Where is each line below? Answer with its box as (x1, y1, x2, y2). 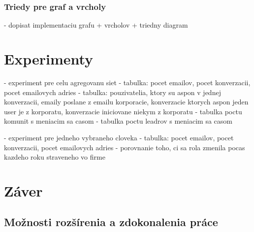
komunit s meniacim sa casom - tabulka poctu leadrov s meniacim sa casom (4, 116, 232, 126)
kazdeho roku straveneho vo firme (4, 152, 105, 162)
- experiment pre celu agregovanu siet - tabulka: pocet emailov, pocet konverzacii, (4, 77, 251, 87)
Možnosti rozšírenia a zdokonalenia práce (4, 214, 218, 230)
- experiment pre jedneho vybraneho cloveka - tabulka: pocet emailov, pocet (4, 132, 234, 142)
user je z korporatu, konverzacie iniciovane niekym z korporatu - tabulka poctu (4, 106, 242, 116)
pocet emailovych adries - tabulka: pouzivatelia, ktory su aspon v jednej (4, 87, 221, 97)
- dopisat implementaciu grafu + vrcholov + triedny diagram (4, 20, 188, 30)
